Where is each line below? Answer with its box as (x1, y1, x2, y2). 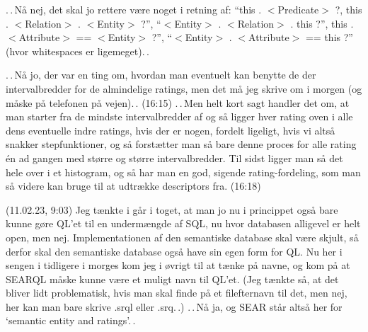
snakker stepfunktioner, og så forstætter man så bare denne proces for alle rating (6, 137, 357, 151)
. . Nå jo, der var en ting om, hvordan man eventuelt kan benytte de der (6, 67, 316, 82)
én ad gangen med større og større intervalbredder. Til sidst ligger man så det (6, 150, 343, 165)
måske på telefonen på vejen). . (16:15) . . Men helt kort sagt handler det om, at (6, 95, 350, 110)
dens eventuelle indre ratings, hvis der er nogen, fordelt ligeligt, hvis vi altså (6, 122, 335, 137)
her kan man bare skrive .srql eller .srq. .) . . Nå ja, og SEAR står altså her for (6, 299, 343, 314)
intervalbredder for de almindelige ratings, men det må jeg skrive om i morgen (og (6, 81, 362, 96)
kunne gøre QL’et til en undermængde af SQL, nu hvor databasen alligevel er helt (6, 216, 361, 231)
